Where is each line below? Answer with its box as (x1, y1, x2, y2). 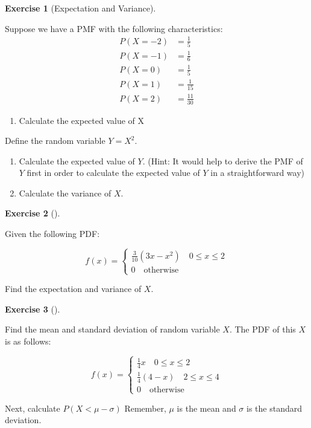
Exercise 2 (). (5, 207, 60, 219)
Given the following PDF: (5, 227, 100, 240)
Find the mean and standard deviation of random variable (5, 323, 220, 336)
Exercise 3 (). (5, 302, 60, 315)
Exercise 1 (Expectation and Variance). (5, 2, 156, 14)
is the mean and (177, 401, 236, 414)
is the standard (247, 401, 303, 414)
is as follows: (5, 335, 51, 348)
